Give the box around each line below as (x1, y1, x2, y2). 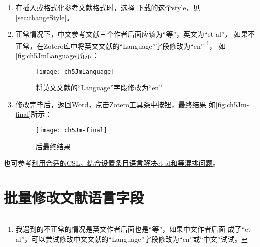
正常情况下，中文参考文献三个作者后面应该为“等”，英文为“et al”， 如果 (15, 29, 248, 39)
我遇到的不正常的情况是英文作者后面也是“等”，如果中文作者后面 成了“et (15, 224, 251, 234)
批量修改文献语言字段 (4, 187, 144, 208)
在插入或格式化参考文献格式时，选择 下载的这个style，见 (15, 2, 200, 12)
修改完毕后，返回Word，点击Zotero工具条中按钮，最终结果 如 (15, 99, 216, 109)
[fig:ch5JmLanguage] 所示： (15, 50, 99, 61)
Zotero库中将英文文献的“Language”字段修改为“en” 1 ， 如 (43, 39, 226, 51)
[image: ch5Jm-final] (35, 127, 107, 134)
